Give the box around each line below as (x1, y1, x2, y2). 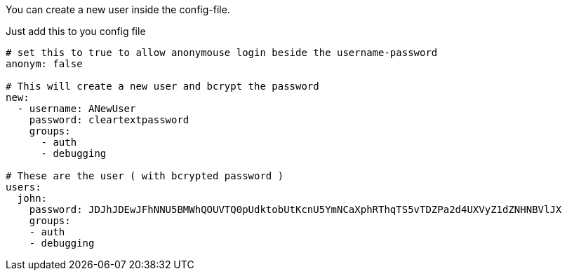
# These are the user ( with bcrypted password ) (6, 170, 284, 181)
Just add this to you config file (6, 25, 146, 37)
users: (6, 181, 41, 193)
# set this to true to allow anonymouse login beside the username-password (6, 47, 438, 58)
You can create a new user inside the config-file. (6, 4, 230, 15)
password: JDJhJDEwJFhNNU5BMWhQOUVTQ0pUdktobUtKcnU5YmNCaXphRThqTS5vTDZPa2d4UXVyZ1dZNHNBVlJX (29, 204, 562, 215)
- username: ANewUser (17, 103, 136, 114)
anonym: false (6, 58, 83, 69)
